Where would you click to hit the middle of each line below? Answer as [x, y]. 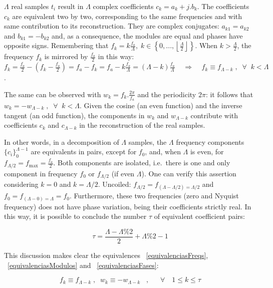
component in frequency [41, 173]
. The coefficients [223, 6]
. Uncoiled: [114, 184]
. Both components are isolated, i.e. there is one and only [142, 163]
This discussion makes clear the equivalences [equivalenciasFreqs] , [106, 255]
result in [71, 6]
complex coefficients [123, 6]
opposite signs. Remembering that [56, 45]
